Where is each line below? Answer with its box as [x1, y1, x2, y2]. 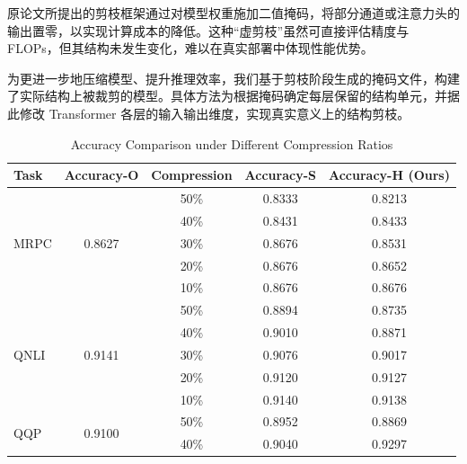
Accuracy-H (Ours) [328, 165, 450, 184]
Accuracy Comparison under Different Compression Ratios [70, 134, 393, 153]
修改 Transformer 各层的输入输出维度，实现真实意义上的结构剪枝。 [19, 103, 410, 122]
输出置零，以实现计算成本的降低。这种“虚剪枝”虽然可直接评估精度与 [7, 21, 410, 40]
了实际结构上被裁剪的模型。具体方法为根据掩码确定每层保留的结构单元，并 [7, 86, 447, 105]
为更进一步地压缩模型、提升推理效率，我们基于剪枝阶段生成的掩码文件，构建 [7, 68, 460, 87]
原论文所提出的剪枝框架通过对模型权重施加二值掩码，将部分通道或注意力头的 [7, 4, 460, 22]
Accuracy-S [244, 165, 316, 184]
